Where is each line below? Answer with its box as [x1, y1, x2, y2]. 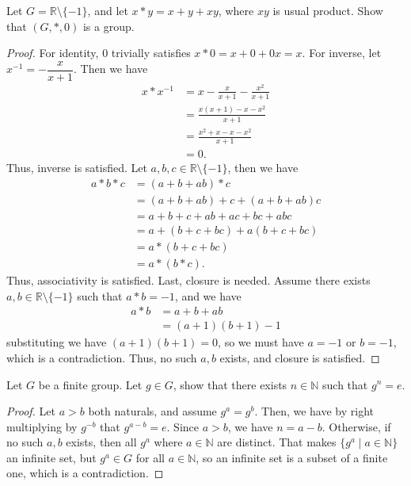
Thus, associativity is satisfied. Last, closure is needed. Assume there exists [6, 272, 371, 289]
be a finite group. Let [38, 376, 143, 392]
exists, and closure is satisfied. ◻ [219, 349, 380, 365]
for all [135, 449, 165, 465]
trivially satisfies [111, 44, 191, 61]
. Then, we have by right [254, 403, 375, 419]
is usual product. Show [272, 2, 383, 18]
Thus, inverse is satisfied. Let [6, 159, 147, 176]
